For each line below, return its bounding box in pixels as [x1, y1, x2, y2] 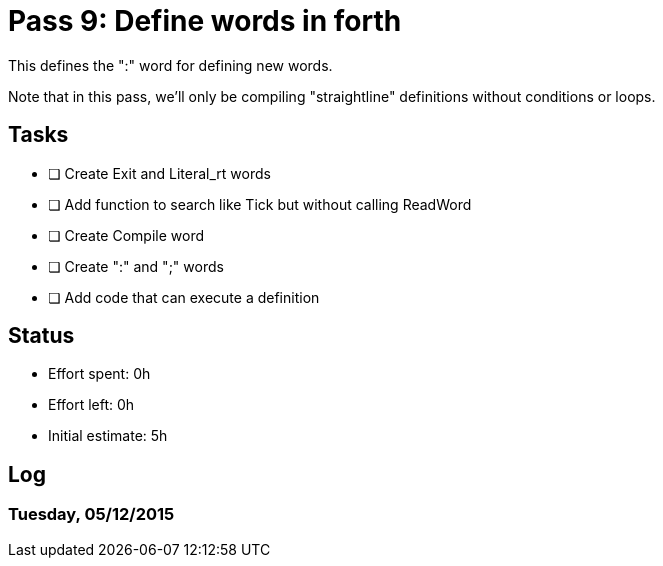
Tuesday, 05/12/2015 [8, 504, 175, 525]
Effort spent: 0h [48, 365, 151, 383]
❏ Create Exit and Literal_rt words [48, 164, 271, 182]
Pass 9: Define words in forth [8, 4, 402, 38]
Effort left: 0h [48, 396, 135, 414]
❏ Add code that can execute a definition [48, 288, 320, 306]
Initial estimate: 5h [48, 427, 168, 445]
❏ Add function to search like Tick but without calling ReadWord [48, 195, 472, 213]
